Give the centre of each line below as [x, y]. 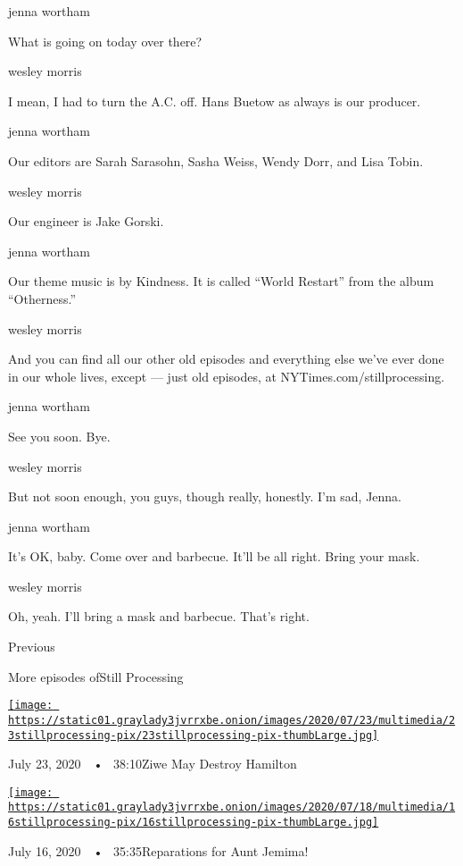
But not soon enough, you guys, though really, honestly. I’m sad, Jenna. [205, 496]
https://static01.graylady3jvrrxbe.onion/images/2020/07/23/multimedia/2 [232, 720]
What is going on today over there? [105, 41]
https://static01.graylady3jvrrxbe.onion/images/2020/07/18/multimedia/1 [232, 807]
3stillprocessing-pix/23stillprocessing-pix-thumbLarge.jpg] [194, 735]
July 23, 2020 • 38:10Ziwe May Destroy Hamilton [153, 764]
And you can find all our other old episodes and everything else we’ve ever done [226, 359]
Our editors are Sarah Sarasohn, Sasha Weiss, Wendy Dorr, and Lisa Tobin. [216, 160]
